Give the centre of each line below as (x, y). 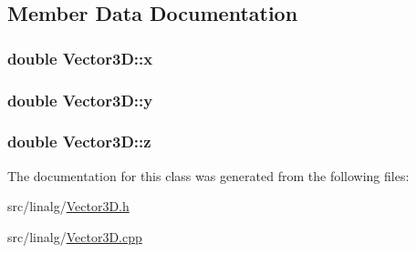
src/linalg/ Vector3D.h (68, 206)
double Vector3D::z (79, 142)
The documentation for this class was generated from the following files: (208, 175)
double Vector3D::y (80, 100)
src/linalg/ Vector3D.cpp (75, 236)
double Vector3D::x (80, 58)
